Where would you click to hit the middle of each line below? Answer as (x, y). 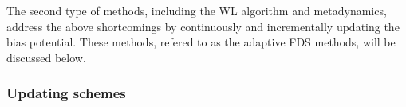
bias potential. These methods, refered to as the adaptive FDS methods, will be (201, 42)
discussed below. (46, 57)
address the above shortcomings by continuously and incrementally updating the (203, 26)
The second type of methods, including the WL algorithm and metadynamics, (197, 10)
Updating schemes (66, 93)
